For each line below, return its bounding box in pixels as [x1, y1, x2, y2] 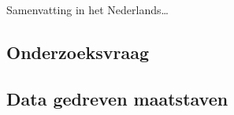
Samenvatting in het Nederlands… [6, 2, 169, 17]
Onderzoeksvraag [6, 39, 150, 64]
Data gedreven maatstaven [6, 86, 228, 110]
